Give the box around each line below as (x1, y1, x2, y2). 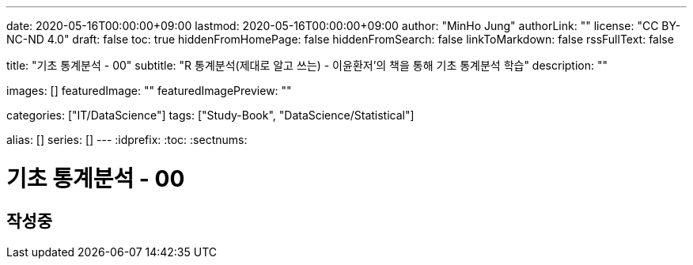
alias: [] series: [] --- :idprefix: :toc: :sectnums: (6, 133, 248, 146)
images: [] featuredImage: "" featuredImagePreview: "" (6, 84, 292, 97)
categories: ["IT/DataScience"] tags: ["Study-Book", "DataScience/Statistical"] (6, 108, 415, 122)
